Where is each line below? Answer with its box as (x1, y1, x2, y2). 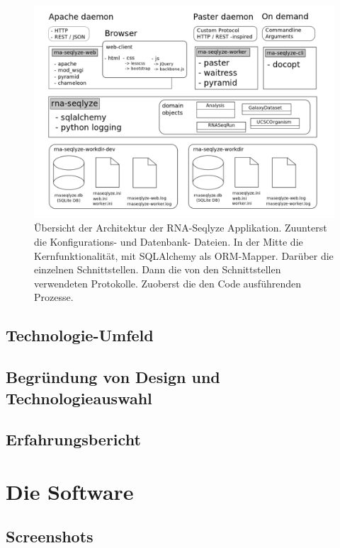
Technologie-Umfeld (6, 324, 154, 346)
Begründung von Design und (6, 366, 220, 388)
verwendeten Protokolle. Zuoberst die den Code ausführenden (34, 275, 301, 290)
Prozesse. (34, 290, 74, 304)
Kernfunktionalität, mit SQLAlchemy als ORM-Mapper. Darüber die (34, 248, 334, 263)
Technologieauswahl (6, 387, 152, 409)
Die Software (6, 476, 134, 506)
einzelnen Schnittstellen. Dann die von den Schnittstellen (34, 262, 281, 277)
